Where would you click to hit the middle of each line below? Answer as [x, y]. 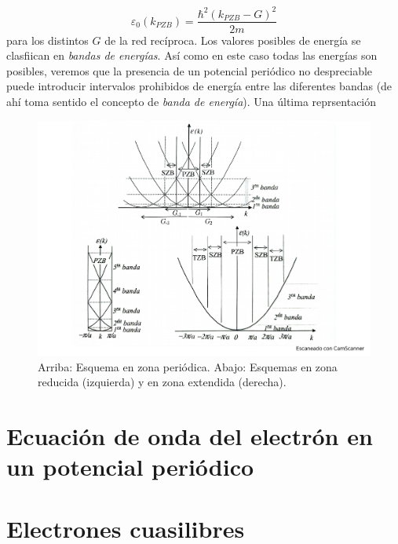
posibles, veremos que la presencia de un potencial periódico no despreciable [190, 70]
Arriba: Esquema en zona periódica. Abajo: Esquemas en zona [188, 366]
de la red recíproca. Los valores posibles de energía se [233, 40]
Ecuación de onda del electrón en [190, 436]
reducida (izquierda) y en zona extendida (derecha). [162, 382]
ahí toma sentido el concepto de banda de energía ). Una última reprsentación [192, 101]
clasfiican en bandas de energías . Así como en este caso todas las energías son [192, 55]
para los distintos [47, 40]
